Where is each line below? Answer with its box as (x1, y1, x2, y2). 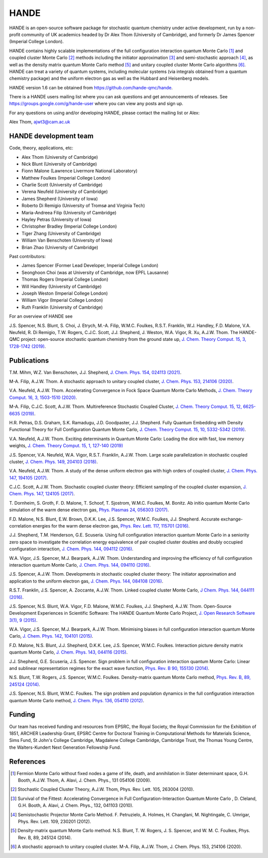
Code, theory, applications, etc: (9, 145, 73, 151)
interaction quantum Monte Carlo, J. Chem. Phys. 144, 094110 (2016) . (9, 562, 151, 568)
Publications (9, 356, 49, 365)
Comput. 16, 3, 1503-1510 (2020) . (9, 395, 77, 400)
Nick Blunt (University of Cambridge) (21, 161, 97, 167)
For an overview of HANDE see (9, 313, 73, 320)
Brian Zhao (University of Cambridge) (21, 244, 99, 250)
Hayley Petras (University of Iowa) (21, 216, 92, 223)
